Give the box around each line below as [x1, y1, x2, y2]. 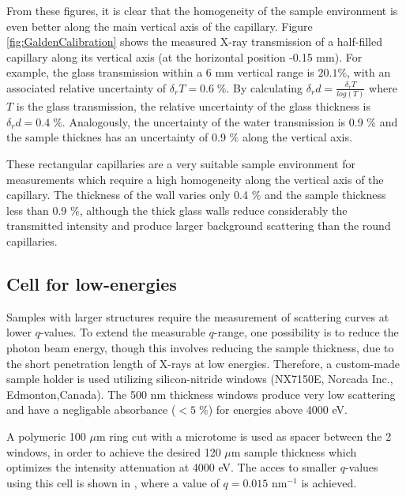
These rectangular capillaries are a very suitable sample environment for [6, 156, 355, 172]
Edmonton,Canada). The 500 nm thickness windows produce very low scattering [6, 385, 396, 402]
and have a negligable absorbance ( [6, 401, 176, 418]
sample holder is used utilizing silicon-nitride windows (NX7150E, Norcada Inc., [6, 370, 393, 387]
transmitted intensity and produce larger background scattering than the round [6, 217, 391, 234]
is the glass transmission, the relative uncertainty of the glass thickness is [16, 98, 370, 115]
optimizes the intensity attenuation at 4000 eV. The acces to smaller [6, 459, 336, 475]
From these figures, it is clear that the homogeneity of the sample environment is [6, 2, 398, 18]
